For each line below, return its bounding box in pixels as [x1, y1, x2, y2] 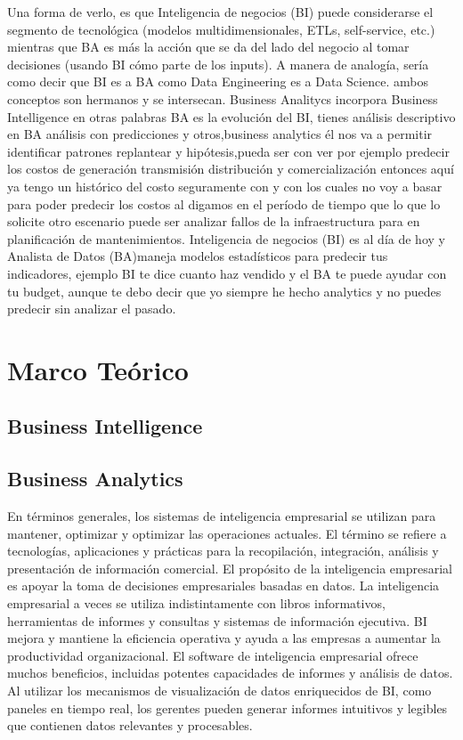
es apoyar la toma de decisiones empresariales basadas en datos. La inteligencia [7, 576, 440, 595]
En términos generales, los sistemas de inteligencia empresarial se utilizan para [7, 507, 436, 525]
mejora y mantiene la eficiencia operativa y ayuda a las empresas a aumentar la [7, 629, 441, 647]
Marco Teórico [7, 351, 189, 387]
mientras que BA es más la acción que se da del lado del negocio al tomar [7, 37, 410, 56]
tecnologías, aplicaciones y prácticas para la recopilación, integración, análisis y [7, 541, 439, 560]
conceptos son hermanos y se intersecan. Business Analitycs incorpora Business [7, 89, 438, 108]
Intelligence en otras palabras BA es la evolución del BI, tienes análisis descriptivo [7, 107, 456, 126]
